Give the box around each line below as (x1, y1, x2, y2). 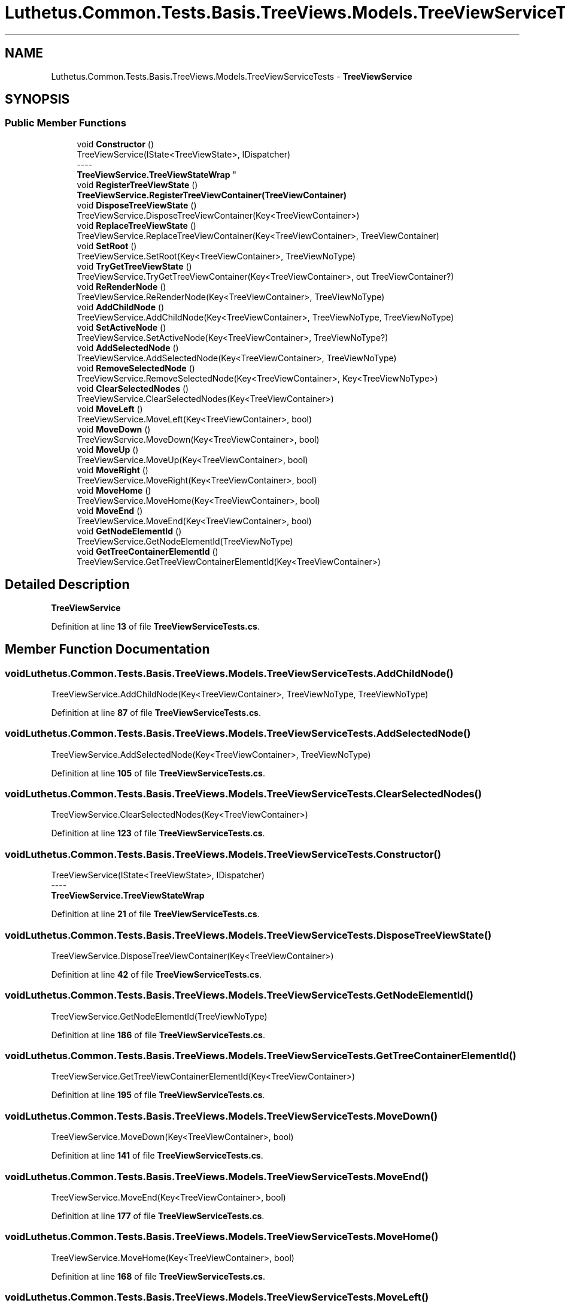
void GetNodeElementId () (77, 525, 182, 536)
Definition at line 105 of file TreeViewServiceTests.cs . (51, 767, 265, 778)
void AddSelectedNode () (77, 342, 179, 353)
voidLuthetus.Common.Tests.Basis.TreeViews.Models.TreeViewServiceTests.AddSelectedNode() (5, 727, 471, 740)
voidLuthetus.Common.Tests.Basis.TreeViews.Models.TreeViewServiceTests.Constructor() (5, 848, 441, 860)
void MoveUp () (77, 444, 139, 455)
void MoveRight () (77, 464, 148, 475)
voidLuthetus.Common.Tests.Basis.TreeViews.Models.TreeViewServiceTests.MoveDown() (5, 1110, 438, 1122)
